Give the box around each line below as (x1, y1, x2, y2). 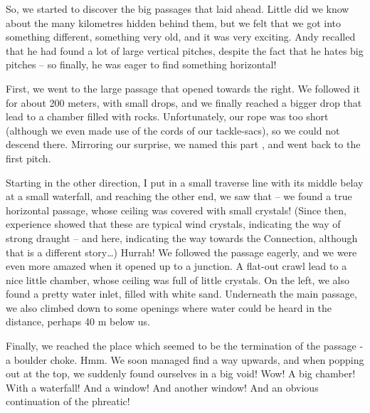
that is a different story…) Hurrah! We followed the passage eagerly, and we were (6, 244, 357, 259)
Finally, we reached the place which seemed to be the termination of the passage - (6, 338, 364, 353)
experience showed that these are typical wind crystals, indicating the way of (6, 216, 341, 231)
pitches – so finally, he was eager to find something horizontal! (6, 57, 277, 72)
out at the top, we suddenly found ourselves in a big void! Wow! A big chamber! (6, 366, 356, 381)
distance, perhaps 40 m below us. (6, 314, 150, 329)
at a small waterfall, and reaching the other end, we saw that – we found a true (6, 189, 352, 204)
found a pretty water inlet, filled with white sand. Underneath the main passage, (6, 286, 357, 301)
